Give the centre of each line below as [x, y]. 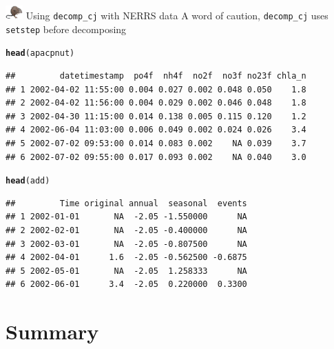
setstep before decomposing [66, 29]
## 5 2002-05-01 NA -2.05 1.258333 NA [126, 271]
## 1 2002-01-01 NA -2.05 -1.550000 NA [126, 217]
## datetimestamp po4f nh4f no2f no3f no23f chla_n [156, 76]
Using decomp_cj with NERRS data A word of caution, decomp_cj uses [177, 16]
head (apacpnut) [40, 53]
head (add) [28, 181]
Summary [52, 331]
